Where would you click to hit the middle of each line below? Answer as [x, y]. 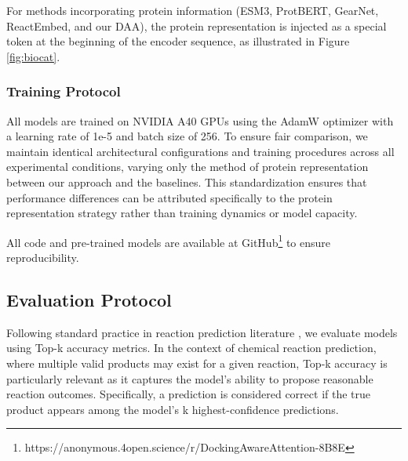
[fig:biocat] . [33, 56]
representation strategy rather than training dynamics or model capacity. [182, 213]
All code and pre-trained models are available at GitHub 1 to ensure [169, 241]
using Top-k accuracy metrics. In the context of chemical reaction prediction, [191, 348]
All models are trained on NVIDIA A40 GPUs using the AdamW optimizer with [200, 120]
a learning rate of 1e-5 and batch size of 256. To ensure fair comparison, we [187, 136]
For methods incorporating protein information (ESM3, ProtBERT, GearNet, [193, 10]
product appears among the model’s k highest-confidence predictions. [173, 409]
